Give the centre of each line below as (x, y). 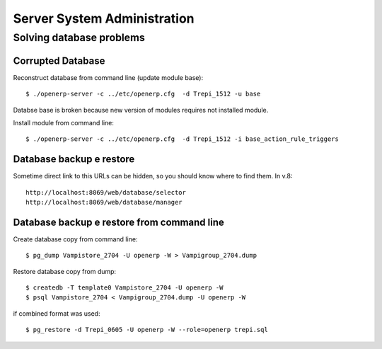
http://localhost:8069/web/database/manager (104, 202)
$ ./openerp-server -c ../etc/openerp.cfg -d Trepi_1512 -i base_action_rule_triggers (183, 139)
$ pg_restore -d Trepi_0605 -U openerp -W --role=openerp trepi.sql (147, 330)
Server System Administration (104, 18)
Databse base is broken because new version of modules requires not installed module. (141, 110)
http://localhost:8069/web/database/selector (106, 192)
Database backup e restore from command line (118, 222)
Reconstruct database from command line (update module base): (108, 77)
